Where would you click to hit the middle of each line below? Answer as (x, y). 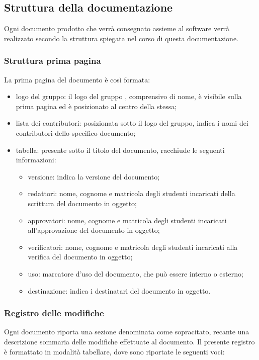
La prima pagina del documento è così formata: (77, 79)
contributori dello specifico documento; (76, 132)
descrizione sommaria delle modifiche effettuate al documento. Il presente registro (129, 341)
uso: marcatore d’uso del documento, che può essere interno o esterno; (136, 273)
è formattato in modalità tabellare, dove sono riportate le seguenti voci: (114, 351)
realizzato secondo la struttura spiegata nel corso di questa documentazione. (121, 38)
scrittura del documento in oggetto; (82, 203)
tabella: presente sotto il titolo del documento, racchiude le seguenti (120, 150)
